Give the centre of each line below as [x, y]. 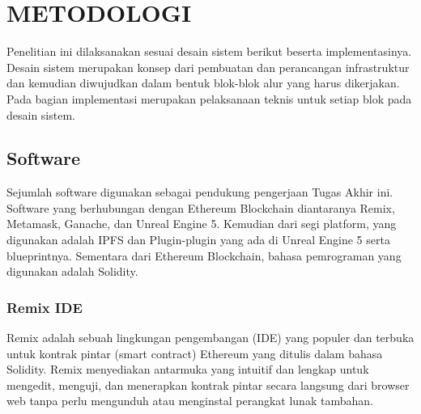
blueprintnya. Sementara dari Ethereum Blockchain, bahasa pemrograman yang [204, 255]
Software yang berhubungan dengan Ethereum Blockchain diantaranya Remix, [201, 207]
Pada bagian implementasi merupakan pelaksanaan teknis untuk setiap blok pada [209, 98]
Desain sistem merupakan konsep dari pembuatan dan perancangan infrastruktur [208, 67]
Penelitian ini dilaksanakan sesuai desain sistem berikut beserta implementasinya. [209, 51]
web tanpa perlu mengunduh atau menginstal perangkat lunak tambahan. [190, 401]
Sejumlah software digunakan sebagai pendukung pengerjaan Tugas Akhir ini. [200, 192]
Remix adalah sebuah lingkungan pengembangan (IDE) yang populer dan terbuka [210, 338]
